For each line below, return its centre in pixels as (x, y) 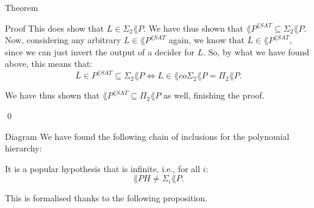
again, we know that (206, 40)
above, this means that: (49, 64)
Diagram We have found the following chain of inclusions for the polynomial (147, 136)
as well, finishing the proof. (214, 95)
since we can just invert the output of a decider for (100, 51)
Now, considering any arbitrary (63, 40)
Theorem (22, 7)
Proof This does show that (55, 28)
